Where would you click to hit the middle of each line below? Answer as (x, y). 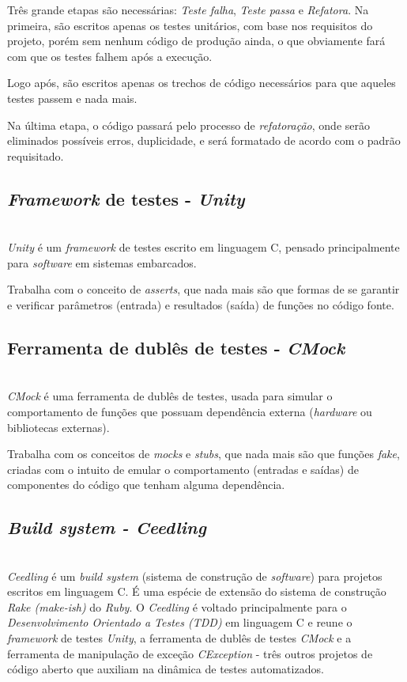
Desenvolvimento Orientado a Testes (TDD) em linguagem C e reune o (180, 622)
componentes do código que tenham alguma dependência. (146, 485)
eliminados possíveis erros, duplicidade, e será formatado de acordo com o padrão (204, 140)
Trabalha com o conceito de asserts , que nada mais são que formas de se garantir (203, 289)
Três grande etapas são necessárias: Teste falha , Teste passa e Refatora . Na (188, 9)
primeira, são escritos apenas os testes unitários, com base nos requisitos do (190, 25)
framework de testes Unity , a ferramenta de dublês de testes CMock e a (179, 638)
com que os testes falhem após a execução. (110, 56)
